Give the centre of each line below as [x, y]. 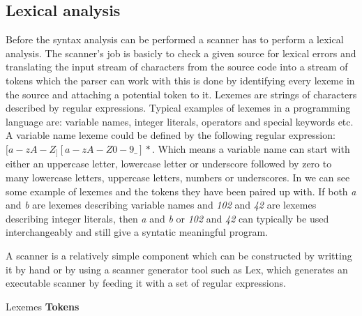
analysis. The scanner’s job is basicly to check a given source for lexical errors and [181, 53]
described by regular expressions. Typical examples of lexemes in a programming [178, 108]
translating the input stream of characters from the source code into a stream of [177, 67]
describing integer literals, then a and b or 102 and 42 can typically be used [167, 218]
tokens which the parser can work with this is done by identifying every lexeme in [180, 80]
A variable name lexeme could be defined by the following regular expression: [171, 135]
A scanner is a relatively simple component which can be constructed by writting [179, 255]
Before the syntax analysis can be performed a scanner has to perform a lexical [175, 39]
